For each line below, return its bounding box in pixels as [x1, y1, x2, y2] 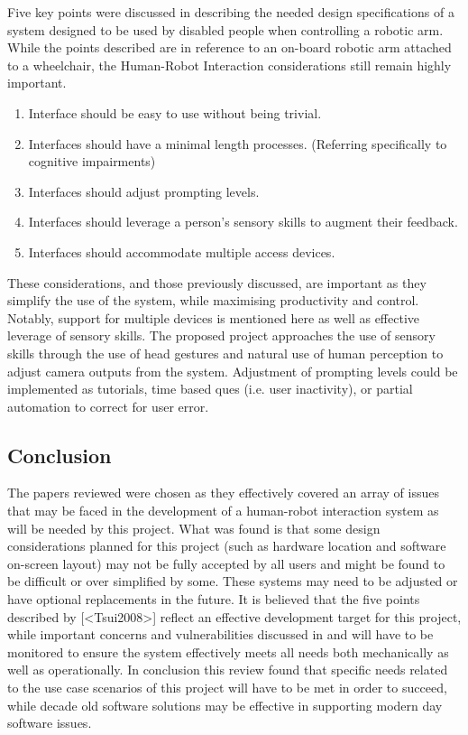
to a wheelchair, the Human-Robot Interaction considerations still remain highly [7, 55, 452, 74]
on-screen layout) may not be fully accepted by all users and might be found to [7, 554, 445, 572]
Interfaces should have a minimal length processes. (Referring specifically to [28, 134, 447, 153]
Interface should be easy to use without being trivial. [28, 103, 322, 122]
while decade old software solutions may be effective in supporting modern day [7, 695, 443, 714]
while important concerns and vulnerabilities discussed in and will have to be [7, 625, 434, 644]
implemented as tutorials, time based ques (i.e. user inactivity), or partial [7, 379, 413, 398]
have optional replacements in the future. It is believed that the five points [7, 590, 420, 609]
